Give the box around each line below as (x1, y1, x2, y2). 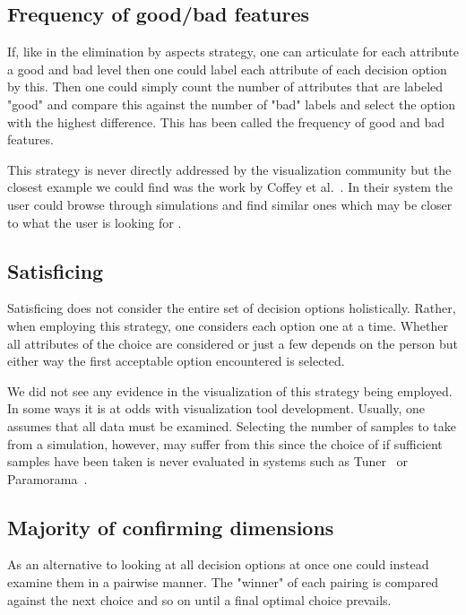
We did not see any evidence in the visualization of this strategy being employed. (7, 381, 453, 400)
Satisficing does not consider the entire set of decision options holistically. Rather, (7, 299, 456, 317)
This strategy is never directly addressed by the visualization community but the (7, 160, 452, 178)
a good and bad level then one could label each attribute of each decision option (7, 59, 447, 78)
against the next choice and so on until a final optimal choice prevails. (7, 590, 392, 609)
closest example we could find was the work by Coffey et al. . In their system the (7, 178, 453, 196)
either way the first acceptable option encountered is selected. (7, 351, 345, 370)
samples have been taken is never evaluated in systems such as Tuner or (7, 452, 409, 471)
